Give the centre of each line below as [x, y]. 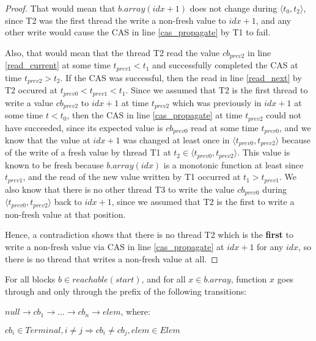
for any [270, 246]
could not [284, 115]
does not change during [233, 8]
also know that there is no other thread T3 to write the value [120, 189]
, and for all [164, 279]
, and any [274, 20]
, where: [135, 311]
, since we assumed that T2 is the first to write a [203, 202]
